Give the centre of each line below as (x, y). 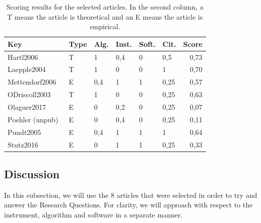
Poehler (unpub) (33, 119)
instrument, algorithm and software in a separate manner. (93, 215)
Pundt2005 (24, 132)
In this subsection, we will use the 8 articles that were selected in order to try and (131, 195)
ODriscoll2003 (29, 94)
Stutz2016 (23, 144)
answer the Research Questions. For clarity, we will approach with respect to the (128, 205)
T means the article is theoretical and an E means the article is (105, 16)
